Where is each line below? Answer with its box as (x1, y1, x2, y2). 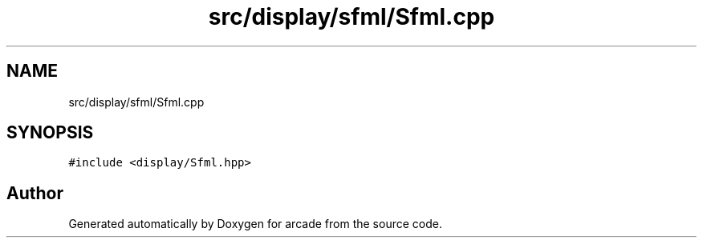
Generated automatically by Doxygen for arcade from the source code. (68, 217, 442, 231)
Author (6, 182, 63, 203)
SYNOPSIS (6, 122, 94, 143)
